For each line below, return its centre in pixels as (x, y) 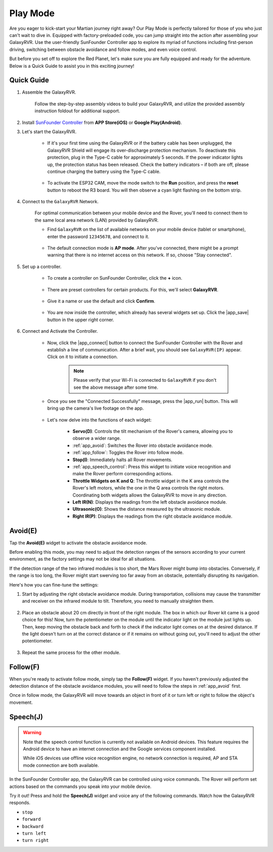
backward (33, 826)
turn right (35, 840)
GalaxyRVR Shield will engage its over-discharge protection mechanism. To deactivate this (142, 150)
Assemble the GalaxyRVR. (49, 92)
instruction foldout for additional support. (77, 111)
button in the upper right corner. (81, 320)
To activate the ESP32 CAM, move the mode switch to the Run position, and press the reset (143, 183)
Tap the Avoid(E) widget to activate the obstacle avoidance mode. (78, 543)
